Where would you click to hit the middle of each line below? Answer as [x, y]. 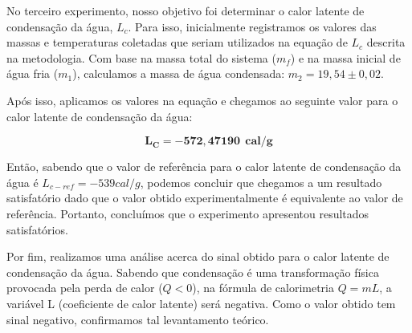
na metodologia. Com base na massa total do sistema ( [141, 57]
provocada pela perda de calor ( [85, 288]
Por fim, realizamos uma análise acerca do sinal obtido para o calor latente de [198, 256]
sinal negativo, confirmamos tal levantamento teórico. [138, 319]
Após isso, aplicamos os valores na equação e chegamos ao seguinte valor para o [202, 100]
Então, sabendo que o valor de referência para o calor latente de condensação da [204, 166]
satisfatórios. [37, 229]
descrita [386, 42]
